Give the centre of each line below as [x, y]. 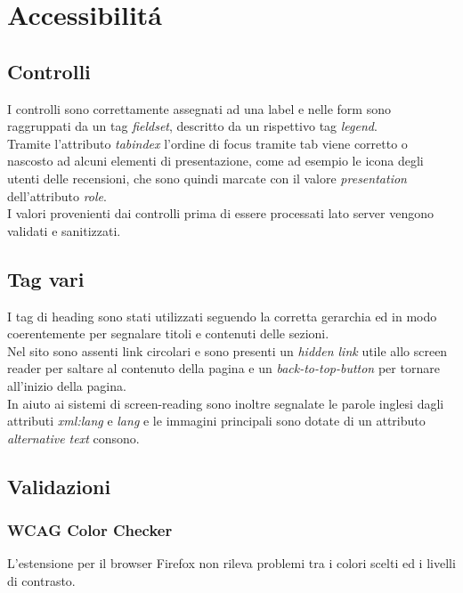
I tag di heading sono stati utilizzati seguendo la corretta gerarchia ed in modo [222, 316]
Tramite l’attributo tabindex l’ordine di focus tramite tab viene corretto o [207, 143]
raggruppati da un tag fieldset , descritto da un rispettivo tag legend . [192, 126]
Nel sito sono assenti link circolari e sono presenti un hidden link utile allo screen [227, 350]
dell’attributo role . [57, 195]
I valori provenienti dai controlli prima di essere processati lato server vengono [221, 213]
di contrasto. [41, 580]
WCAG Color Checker [90, 529]
